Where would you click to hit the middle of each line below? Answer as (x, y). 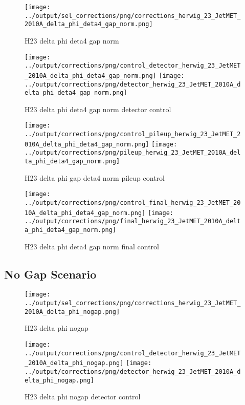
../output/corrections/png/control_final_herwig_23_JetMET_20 (133, 202)
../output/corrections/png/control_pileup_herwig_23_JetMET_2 (133, 134)
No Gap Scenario (50, 274)
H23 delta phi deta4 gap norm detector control (98, 109)
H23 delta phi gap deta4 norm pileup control (95, 177)
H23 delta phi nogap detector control (83, 397)
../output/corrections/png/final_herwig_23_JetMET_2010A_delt (133, 221)
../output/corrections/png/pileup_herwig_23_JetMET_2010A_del (133, 153)
